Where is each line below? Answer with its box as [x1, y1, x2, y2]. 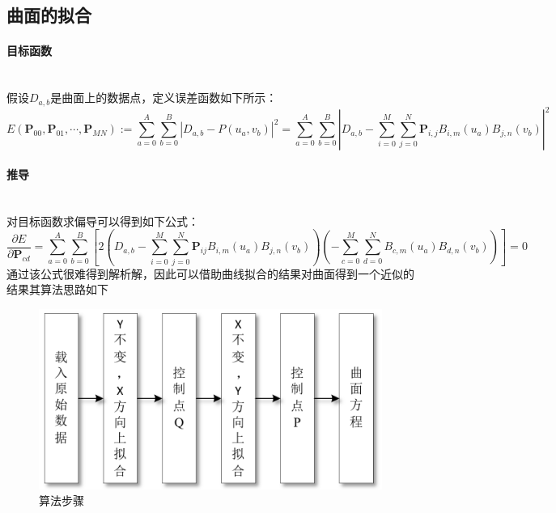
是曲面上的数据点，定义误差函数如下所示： [50, 89, 278, 106]
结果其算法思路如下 [6, 281, 108, 298]
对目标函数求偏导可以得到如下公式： [6, 212, 199, 229]
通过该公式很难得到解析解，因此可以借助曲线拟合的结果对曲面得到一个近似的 [6, 265, 414, 282]
